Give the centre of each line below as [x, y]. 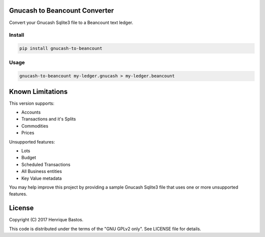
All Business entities [42, 171]
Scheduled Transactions [46, 165]
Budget [29, 158]
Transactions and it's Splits [49, 119]
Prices [28, 133]
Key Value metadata [42, 178]
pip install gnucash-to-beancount [61, 48]
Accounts [31, 112]
